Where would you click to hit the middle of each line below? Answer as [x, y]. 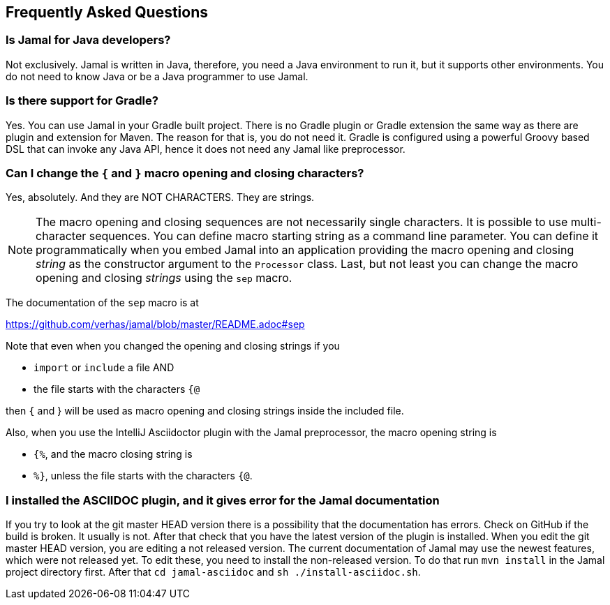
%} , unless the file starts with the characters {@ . [143, 476]
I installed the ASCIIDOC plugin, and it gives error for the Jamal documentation [223, 500]
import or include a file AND [104, 368]
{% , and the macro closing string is [113, 454]
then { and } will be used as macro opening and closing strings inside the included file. [205, 411]
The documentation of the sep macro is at [102, 303]
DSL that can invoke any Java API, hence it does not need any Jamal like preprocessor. [206, 149]
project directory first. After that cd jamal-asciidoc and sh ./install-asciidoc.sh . [213, 572]
